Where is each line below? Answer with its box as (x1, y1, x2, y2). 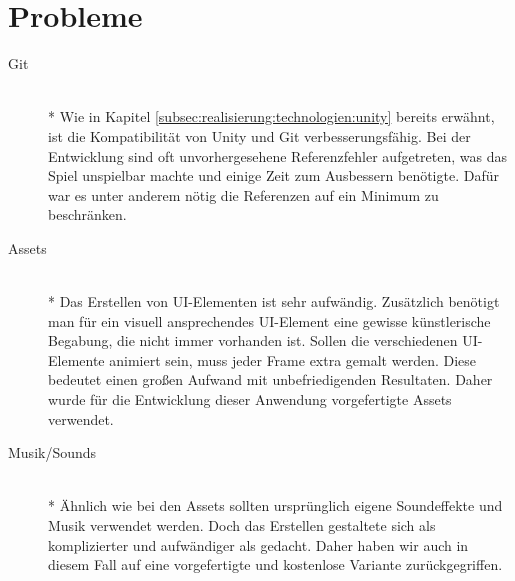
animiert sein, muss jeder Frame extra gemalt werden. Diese (109, 349, 477, 370)
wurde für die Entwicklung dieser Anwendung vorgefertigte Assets (48, 389, 452, 410)
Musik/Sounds (8, 442, 97, 463)
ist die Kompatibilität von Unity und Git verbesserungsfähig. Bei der (48, 125, 471, 146)
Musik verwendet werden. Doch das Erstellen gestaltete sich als (48, 515, 436, 535)
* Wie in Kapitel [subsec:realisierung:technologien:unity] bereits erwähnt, (48, 106, 495, 127)
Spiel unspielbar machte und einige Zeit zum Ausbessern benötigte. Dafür (48, 165, 499, 186)
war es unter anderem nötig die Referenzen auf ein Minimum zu (48, 184, 439, 205)
